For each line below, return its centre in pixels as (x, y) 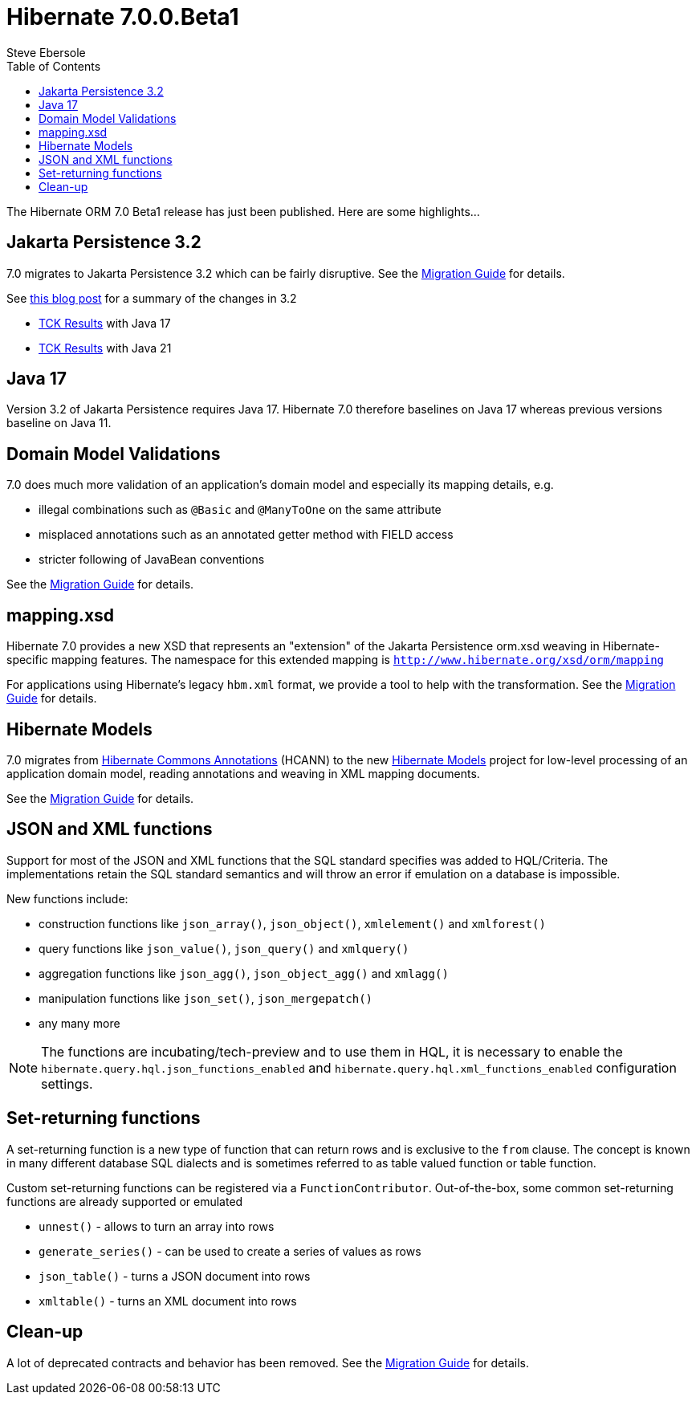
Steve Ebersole (46, 52)
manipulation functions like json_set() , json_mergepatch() (206, 998)
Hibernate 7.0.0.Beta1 (123, 17)
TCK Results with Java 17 (105, 323)
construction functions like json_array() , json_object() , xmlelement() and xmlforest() (292, 923)
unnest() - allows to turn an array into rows (157, 1226)
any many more (79, 1023)
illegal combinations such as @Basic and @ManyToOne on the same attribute (240, 510)
